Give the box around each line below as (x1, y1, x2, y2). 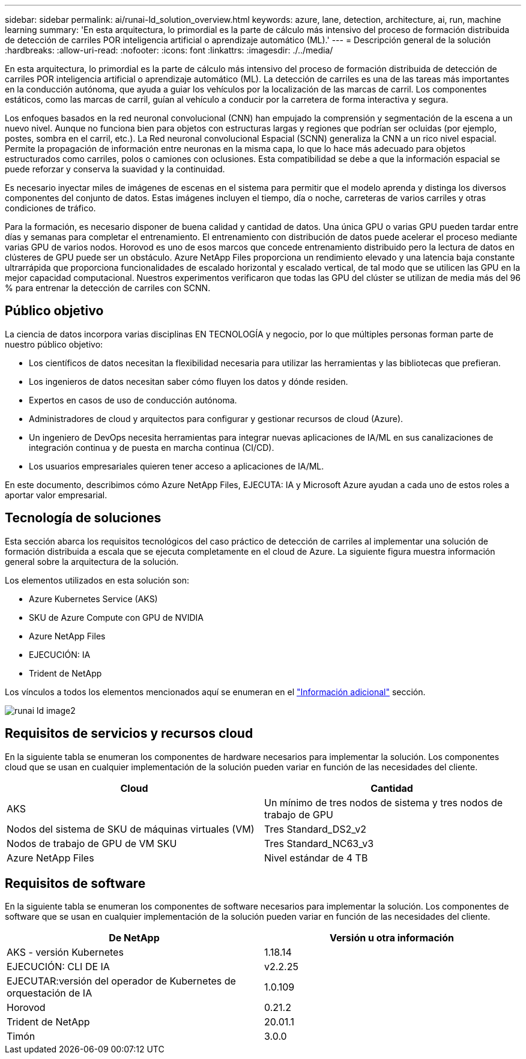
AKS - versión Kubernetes (7, 946, 124, 959)
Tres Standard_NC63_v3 (264, 837, 374, 849)
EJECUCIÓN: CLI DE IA (7, 961, 110, 973)
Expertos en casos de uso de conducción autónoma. (29, 394, 237, 405)
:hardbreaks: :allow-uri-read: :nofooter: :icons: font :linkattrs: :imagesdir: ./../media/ (5, 45, 333, 55)
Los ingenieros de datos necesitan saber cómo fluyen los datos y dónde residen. (29, 376, 348, 387)
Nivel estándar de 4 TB (264, 851, 368, 864)
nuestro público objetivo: (5, 339, 103, 349)
